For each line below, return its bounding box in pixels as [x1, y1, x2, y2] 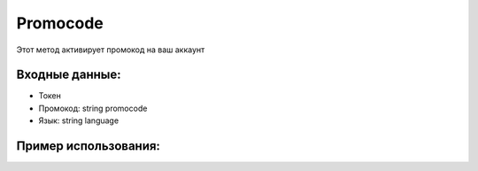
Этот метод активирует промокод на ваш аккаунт [16, 44, 205, 55]
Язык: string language [38, 115, 119, 126]
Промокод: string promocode [38, 103, 148, 113]
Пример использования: [16, 138, 161, 154]
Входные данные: [16, 67, 121, 82]
